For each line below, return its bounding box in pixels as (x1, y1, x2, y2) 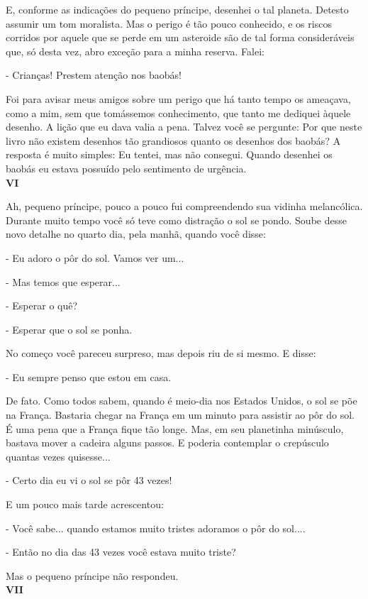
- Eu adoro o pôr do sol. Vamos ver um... (6, 250, 184, 265)
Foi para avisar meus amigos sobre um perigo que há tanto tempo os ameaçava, (6, 91, 351, 106)
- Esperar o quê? (6, 298, 78, 313)
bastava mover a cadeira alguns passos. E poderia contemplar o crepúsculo (6, 435, 329, 450)
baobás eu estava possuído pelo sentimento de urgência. (6, 160, 247, 175)
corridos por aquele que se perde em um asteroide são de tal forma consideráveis (6, 30, 355, 45)
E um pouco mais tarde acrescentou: (6, 497, 164, 512)
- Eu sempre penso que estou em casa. (6, 369, 172, 384)
